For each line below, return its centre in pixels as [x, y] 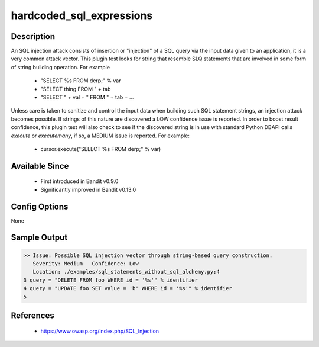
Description [33, 36]
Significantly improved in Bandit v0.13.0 [88, 189]
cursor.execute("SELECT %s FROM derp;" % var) [101, 149]
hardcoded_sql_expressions [82, 15]
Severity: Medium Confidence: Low [86, 264]
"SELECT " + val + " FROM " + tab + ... [87, 97]
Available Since [40, 166]
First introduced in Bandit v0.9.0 [79, 181]
